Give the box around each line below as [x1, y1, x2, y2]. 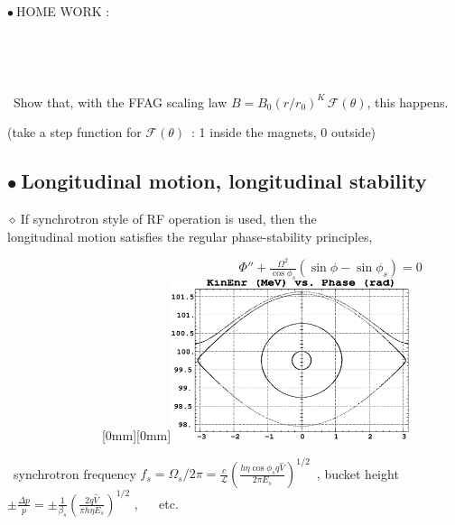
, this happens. [367, 92, 449, 111]
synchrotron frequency [13, 464, 136, 483]
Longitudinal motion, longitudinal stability [21, 167, 427, 195]
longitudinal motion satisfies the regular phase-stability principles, [7, 226, 373, 245]
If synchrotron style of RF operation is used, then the [20, 209, 317, 228]
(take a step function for [7, 123, 142, 142]
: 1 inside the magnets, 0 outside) [191, 123, 376, 142]
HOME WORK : [16, 2, 110, 20]
